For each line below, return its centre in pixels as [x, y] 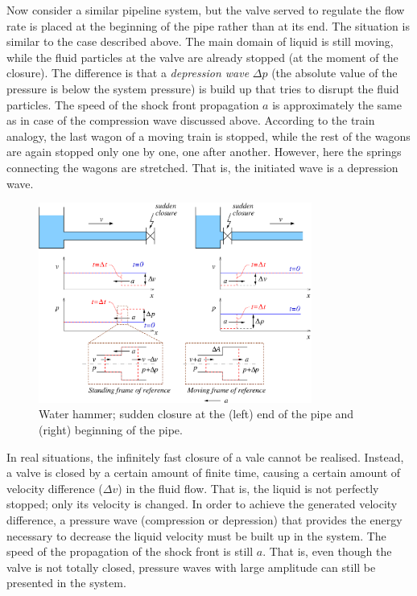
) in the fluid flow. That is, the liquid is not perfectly [248, 488]
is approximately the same [337, 104]
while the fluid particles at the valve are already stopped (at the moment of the [202, 57]
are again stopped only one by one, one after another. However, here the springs [204, 152]
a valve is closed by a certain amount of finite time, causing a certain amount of [204, 473]
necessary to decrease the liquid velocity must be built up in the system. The [196, 535]
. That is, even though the [327, 551]
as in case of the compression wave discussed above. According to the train [191, 120]
